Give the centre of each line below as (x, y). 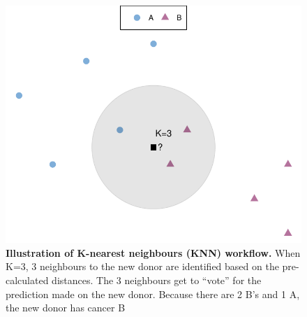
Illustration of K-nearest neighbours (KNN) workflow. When (153, 252)
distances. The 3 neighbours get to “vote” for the (157, 280)
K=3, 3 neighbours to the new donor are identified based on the (142, 266)
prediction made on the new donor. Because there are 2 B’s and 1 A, (153, 294)
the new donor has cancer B (66, 308)
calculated (27, 280)
